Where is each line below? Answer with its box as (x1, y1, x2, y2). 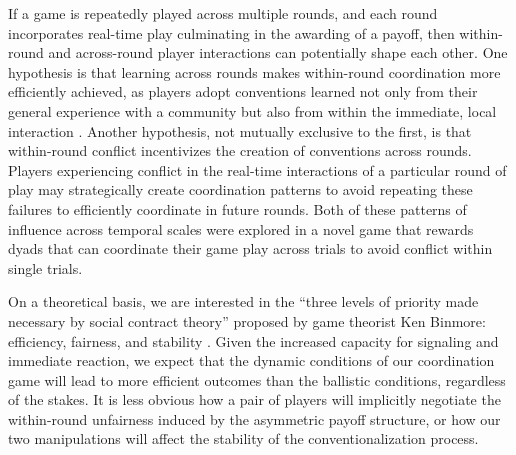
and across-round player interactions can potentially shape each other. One (48, 42, 508, 63)
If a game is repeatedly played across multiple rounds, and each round (8, 3, 438, 23)
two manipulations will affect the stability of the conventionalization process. (8, 428, 479, 449)
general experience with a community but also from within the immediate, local (8, 100, 497, 121)
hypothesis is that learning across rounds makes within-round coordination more (8, 61, 501, 82)
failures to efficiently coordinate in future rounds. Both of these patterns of (8, 198, 467, 219)
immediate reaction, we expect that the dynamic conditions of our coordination (8, 350, 495, 371)
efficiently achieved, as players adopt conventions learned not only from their (8, 81, 478, 102)
